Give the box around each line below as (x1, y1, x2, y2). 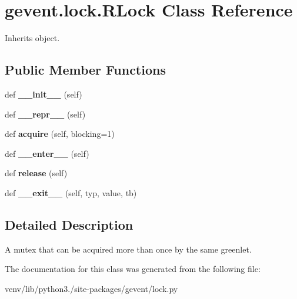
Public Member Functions (5, 61, 166, 79)
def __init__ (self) (5, 88, 82, 100)
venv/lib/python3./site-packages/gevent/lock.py (5, 282, 178, 294)
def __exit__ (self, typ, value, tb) (5, 186, 137, 199)
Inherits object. (5, 32, 60, 44)
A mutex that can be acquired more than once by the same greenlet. (5, 243, 252, 255)
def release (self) (5, 167, 68, 179)
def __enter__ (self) (5, 147, 89, 159)
